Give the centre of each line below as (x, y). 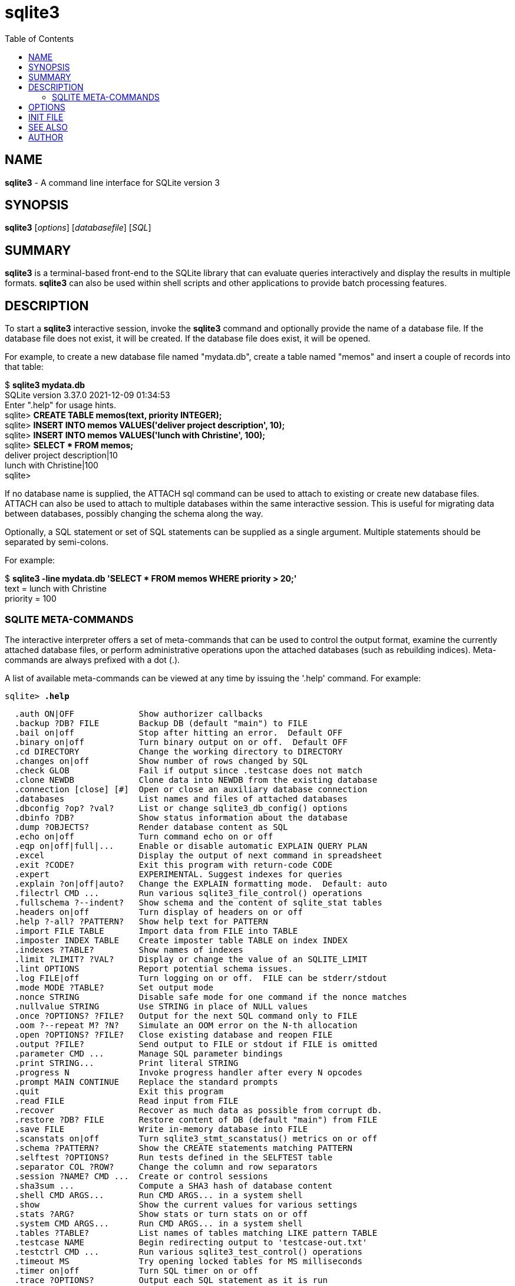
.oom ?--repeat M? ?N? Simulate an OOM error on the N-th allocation (186, 1025)
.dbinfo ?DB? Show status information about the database (181, 817)
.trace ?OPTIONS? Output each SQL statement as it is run (171, 1280)
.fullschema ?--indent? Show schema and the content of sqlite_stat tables (198, 902)
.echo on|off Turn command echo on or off (144, 836)
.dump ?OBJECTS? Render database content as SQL (151, 827)
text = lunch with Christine (56, 589)
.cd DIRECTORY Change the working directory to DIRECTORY (179, 751)
